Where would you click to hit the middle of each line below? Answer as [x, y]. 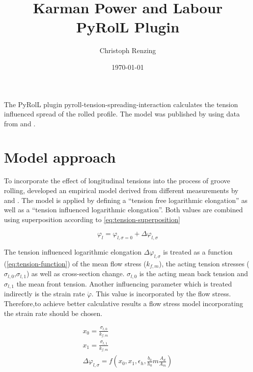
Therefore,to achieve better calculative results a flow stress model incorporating [124, 303]
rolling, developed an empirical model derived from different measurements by [121, 190]
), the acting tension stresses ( [204, 263]
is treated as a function [198, 252]
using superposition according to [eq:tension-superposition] [92, 219]
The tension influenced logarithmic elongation [73, 252]
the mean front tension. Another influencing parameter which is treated [124, 283]
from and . [20, 123]
